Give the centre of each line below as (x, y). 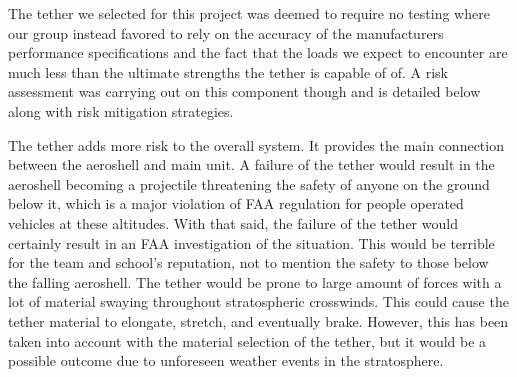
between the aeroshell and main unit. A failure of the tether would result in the (251, 164)
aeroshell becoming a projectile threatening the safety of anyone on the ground (249, 183)
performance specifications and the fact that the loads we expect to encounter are (258, 52)
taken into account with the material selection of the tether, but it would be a (247, 340)
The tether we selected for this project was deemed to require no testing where (249, 13)
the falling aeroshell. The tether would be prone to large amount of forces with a (255, 281)
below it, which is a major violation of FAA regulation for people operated (236, 203)
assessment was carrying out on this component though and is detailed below (244, 91)
